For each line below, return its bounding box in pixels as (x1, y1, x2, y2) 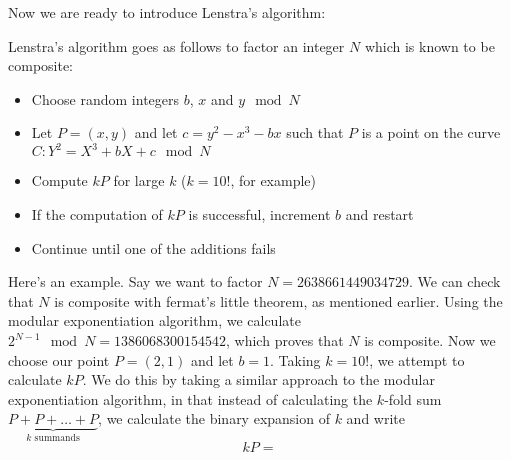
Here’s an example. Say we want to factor (8, 271, 263, 292)
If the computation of (31, 204, 163, 225)
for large (113, 170, 165, 191)
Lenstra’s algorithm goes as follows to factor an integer (8, 35, 345, 56)
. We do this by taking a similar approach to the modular (82, 369, 435, 390)
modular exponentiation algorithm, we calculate (8, 310, 301, 331)
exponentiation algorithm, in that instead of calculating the (8, 388, 373, 409)
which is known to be (364, 35, 495, 56)
